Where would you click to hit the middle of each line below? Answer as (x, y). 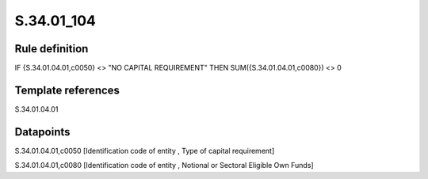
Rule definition (52, 49)
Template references (67, 90)
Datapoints (42, 132)
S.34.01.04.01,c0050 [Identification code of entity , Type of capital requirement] (145, 150)
